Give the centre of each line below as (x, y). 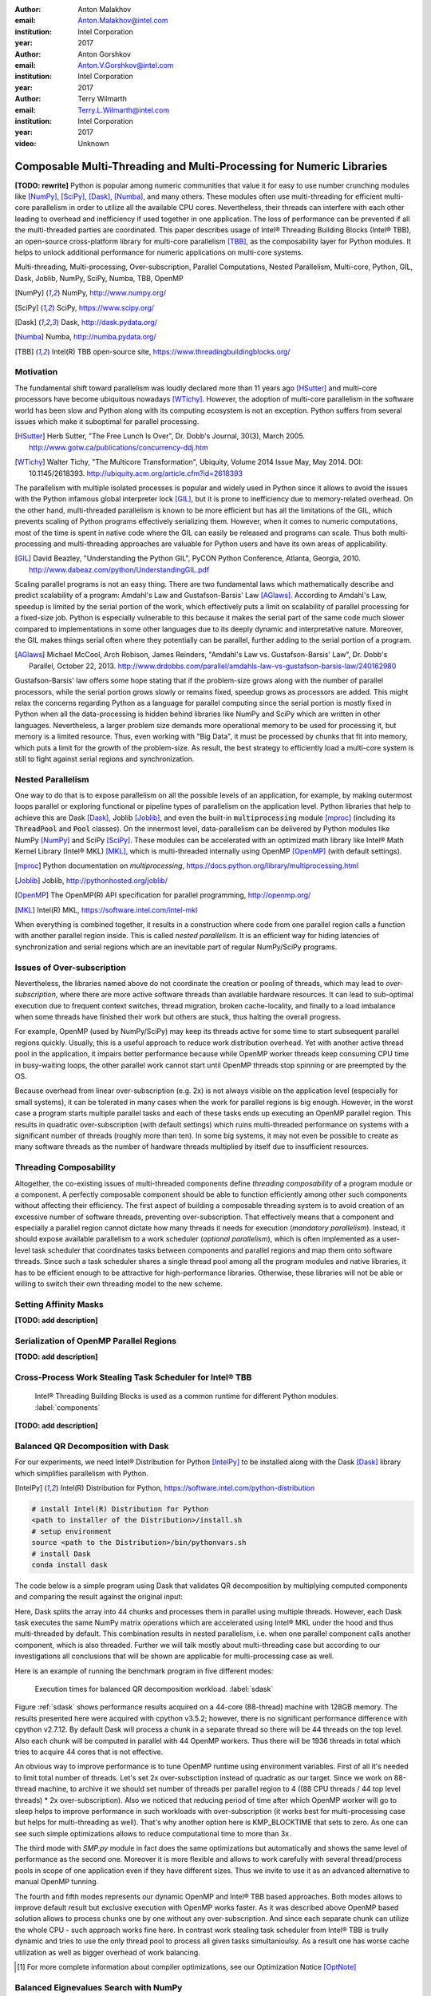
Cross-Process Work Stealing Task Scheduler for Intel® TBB (133, 1377)
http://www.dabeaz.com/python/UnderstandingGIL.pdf (119, 569)
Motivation (36, 372)
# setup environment (71, 1531)
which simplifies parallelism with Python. (82, 1473)
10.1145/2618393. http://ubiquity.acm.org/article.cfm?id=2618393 (136, 473)
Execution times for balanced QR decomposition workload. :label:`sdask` (154, 1689)
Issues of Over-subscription (71, 968)
